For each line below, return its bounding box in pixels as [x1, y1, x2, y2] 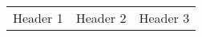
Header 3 [139, 9, 190, 27]
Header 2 [75, 9, 127, 27]
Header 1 [13, 9, 63, 27]
